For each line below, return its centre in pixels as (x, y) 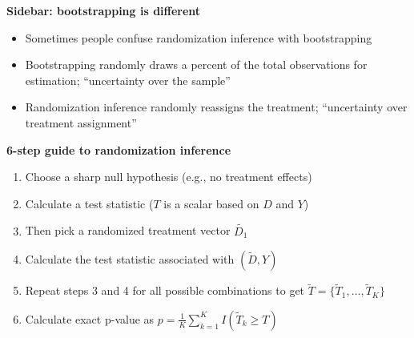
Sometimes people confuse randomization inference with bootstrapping (199, 37)
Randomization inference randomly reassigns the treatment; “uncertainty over (216, 107)
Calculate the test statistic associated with (130, 259)
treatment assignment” (81, 122)
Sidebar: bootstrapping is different (104, 10)
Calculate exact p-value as (90, 318)
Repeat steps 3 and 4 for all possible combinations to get (165, 290)
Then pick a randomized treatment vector (128, 230)
